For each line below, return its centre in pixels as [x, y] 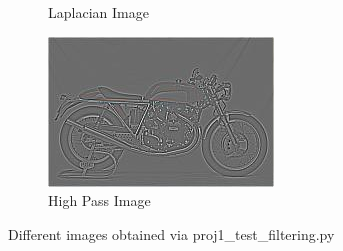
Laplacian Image [98, 12]
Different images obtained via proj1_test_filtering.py [171, 233]
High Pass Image [99, 200]
